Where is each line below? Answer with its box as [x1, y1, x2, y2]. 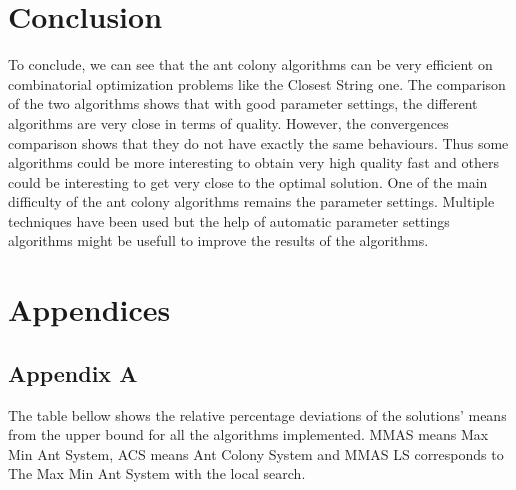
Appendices [8, 289, 171, 330]
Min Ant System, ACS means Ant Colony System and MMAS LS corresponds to [8, 443, 504, 464]
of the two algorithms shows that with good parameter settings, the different [8, 93, 478, 114]
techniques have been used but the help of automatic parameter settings [8, 210, 450, 231]
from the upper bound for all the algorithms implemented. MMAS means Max [8, 424, 489, 445]
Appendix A [8, 357, 138, 388]
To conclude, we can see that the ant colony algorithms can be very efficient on [8, 54, 493, 75]
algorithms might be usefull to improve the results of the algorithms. [8, 230, 429, 251]
